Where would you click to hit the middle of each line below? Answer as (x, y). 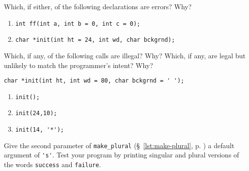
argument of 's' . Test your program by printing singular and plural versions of (122, 155)
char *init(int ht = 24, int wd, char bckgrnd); (95, 40)
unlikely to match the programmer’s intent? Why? (78, 65)
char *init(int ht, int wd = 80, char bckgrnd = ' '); (94, 81)
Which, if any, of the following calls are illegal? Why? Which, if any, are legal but (125, 55)
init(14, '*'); (40, 130)
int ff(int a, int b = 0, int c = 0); (78, 24)
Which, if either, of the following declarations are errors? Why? (98, 6)
